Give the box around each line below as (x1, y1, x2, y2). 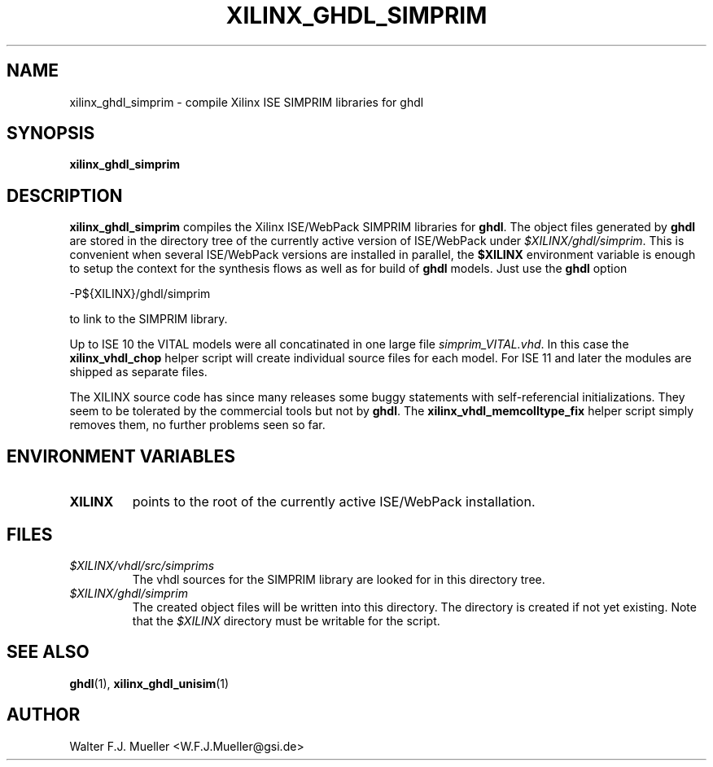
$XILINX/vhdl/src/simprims (69, 558, 215, 572)
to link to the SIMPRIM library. (69, 312, 228, 327)
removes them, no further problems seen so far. (69, 418, 326, 432)
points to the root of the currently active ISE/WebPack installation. (132, 493, 536, 511)
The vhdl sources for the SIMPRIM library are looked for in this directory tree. (132, 572, 545, 586)
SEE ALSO (7, 642, 90, 663)
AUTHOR (7, 704, 81, 725)
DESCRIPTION (7, 185, 123, 206)
